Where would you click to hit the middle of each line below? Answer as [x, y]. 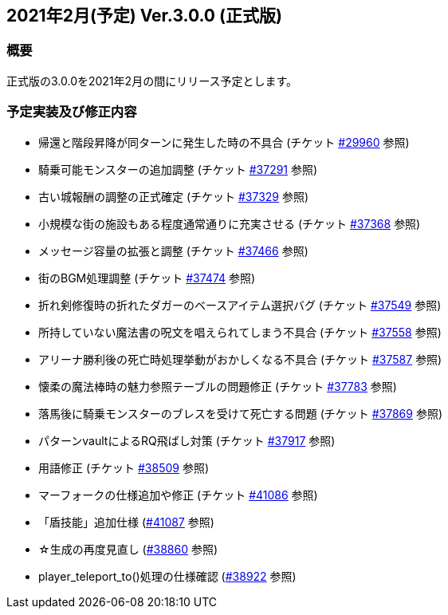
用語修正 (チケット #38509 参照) [124, 467]
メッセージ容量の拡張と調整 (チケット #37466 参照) [173, 250]
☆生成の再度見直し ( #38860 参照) [128, 549]
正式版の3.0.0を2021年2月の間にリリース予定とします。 [152, 81]
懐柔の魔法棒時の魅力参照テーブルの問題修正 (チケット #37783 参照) [218, 386]
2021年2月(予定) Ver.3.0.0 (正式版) [144, 16]
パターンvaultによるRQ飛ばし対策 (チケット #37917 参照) [187, 440]
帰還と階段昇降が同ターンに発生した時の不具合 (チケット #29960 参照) [224, 142]
